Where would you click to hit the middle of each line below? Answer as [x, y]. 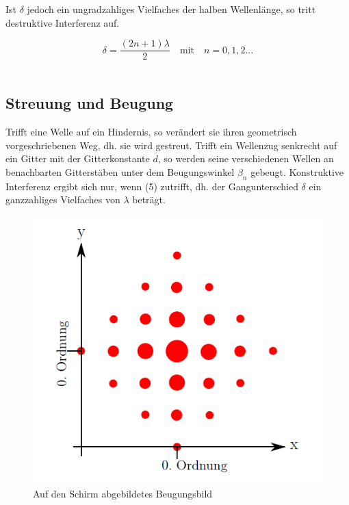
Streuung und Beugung [90, 103]
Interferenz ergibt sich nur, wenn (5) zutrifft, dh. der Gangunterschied [152, 186]
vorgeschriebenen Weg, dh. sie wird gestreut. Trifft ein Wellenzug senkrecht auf [171, 145]
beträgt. [149, 199]
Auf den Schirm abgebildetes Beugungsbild [123, 494]
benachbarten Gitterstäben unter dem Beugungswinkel [120, 171]
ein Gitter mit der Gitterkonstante [78, 158]
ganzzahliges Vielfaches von [63, 199]
